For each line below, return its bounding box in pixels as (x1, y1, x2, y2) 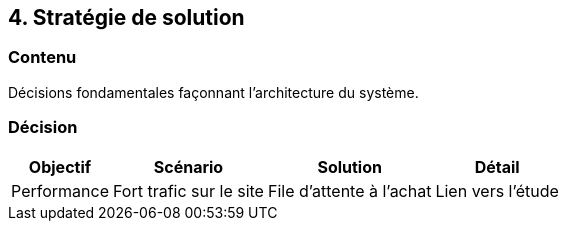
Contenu (8, 47, 77, 68)
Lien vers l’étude (435, 180, 559, 201)
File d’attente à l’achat (267, 180, 432, 201)
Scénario (153, 156, 224, 177)
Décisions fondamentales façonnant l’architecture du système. (8, 83, 419, 101)
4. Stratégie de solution (8, 5, 245, 30)
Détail (474, 156, 520, 177)
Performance (11, 180, 109, 201)
